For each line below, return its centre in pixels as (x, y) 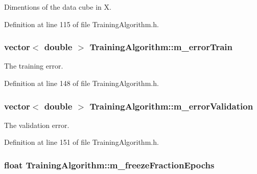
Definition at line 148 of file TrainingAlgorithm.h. (81, 83)
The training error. (34, 66)
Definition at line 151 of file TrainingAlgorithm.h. (81, 142)
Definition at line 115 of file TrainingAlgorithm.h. (81, 24)
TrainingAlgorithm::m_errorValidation (171, 106)
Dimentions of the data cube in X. (58, 7)
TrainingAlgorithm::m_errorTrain (161, 47)
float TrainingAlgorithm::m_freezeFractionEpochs (109, 165)
